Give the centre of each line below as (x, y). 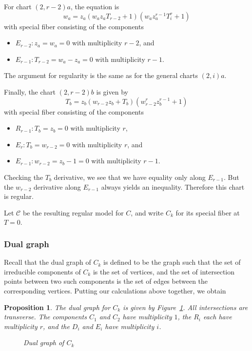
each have (217, 317)
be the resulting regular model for (73, 212)
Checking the (24, 177)
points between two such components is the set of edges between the (106, 281)
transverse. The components (45, 317)
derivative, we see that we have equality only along (130, 177)
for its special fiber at (208, 212)
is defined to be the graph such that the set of (172, 262)
